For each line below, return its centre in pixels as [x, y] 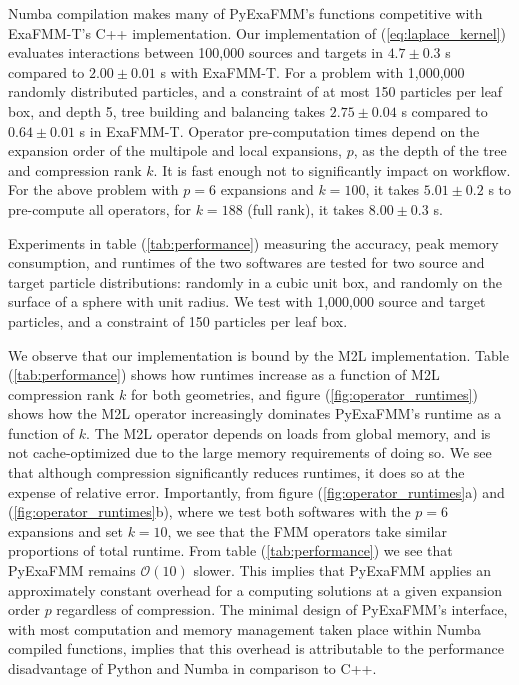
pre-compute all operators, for [100, 208]
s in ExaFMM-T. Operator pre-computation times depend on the [279, 130]
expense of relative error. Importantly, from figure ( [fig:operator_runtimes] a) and [256, 491]
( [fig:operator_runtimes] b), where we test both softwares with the [209, 511]
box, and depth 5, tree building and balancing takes [167, 110]
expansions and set [65, 530]
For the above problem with [93, 189]
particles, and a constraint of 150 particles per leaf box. [178, 320]
